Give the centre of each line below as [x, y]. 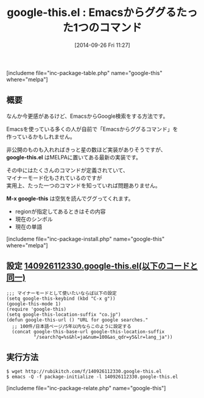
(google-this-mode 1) [34, 304]
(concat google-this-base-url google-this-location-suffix [88, 331]
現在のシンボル [34, 219]
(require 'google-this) [37, 309]
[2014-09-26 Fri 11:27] [102, 45]
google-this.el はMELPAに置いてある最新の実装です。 [74, 157]
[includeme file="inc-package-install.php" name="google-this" [86, 239]
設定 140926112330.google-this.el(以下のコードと [102, 266]
